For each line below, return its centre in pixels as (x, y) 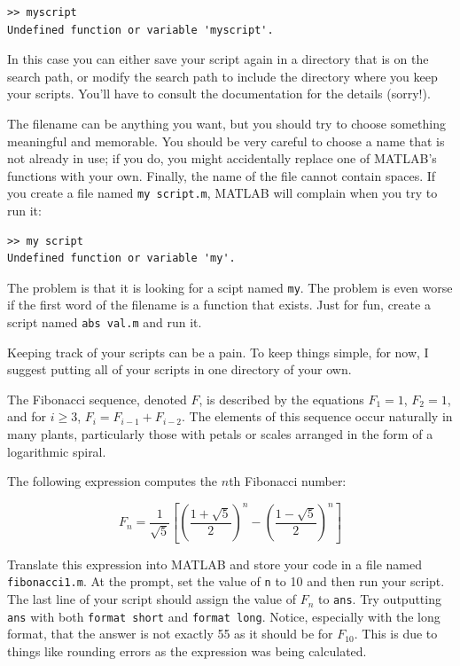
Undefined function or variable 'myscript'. (140, 30)
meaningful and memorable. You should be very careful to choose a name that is (226, 141)
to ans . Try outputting (379, 599)
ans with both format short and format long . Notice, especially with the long (224, 616)
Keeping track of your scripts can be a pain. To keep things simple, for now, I (218, 352)
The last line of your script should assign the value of (152, 599)
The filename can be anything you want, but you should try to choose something (226, 123)
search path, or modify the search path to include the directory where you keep (222, 76)
